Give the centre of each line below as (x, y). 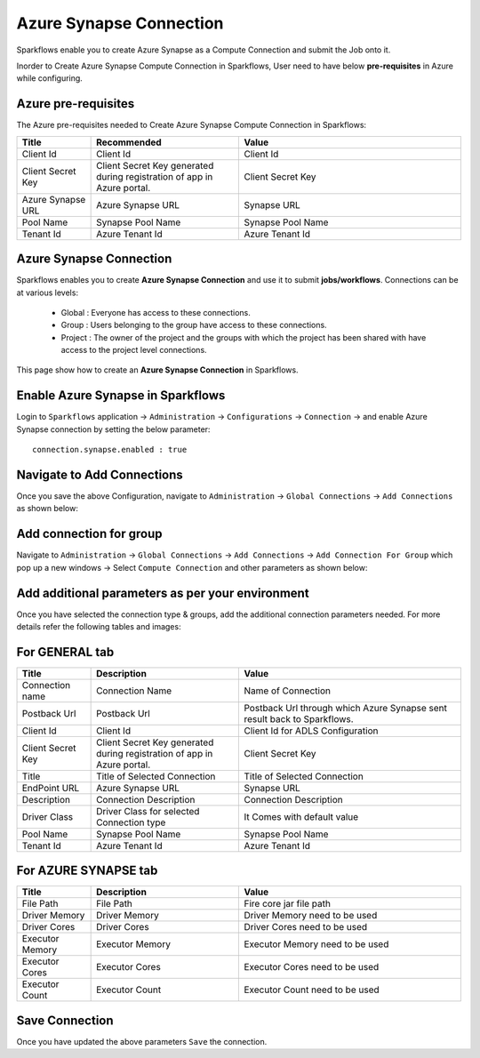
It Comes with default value (301, 816)
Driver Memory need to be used (311, 916)
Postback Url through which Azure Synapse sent (346, 708)
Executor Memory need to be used (316, 944)
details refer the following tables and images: (99, 627)
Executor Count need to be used (312, 990)
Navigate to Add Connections (100, 474)
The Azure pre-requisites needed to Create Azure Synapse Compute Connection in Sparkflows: (192, 125)
